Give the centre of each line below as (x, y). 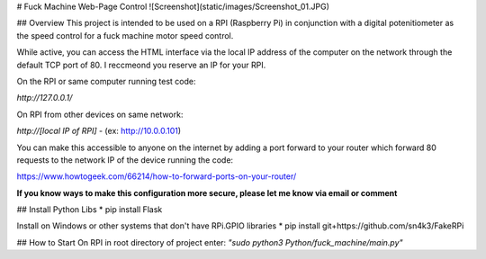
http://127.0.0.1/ (45, 98)
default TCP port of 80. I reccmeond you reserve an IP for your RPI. (141, 65)
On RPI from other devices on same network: (100, 114)
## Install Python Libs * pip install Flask (90, 210)
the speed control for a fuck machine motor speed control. (125, 35)
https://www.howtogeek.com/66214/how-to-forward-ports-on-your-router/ (157, 176)
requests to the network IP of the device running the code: (125, 160)
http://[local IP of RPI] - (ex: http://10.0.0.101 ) (99, 131)
